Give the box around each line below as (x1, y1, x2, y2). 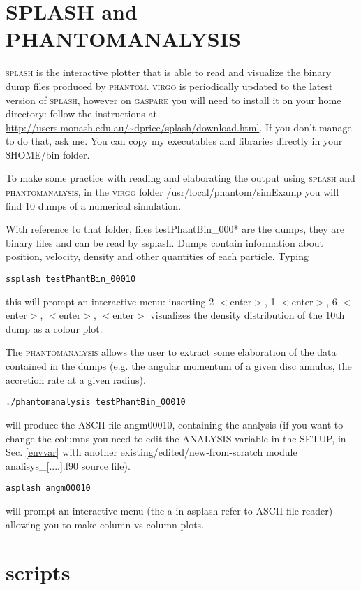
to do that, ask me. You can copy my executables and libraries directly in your (6, 134, 343, 148)
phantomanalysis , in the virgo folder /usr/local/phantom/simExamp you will (6, 185, 339, 199)
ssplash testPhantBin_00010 (6, 274, 136, 285)
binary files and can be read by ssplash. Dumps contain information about (6, 235, 323, 250)
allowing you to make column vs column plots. (6, 517, 205, 531)
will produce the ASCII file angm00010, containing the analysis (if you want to (6, 417, 344, 431)
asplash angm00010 (6, 483, 91, 494)
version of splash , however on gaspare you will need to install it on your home (6, 92, 341, 107)
